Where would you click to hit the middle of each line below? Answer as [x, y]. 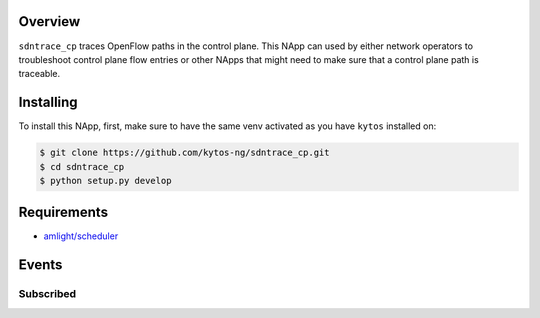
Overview [49, 21]
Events [40, 265]
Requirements [63, 212]
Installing [48, 102]
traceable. [39, 74]
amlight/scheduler [81, 236]
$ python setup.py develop [105, 180]
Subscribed [47, 294]
